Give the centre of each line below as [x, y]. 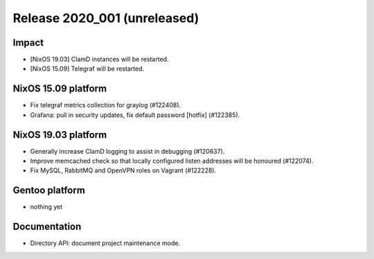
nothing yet [46, 207]
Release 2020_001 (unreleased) [106, 18]
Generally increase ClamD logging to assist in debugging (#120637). [127, 151]
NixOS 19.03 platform [60, 135]
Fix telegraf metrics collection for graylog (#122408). [106, 105]
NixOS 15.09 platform [60, 89]
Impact [28, 43]
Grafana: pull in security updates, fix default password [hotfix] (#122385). [135, 115]
